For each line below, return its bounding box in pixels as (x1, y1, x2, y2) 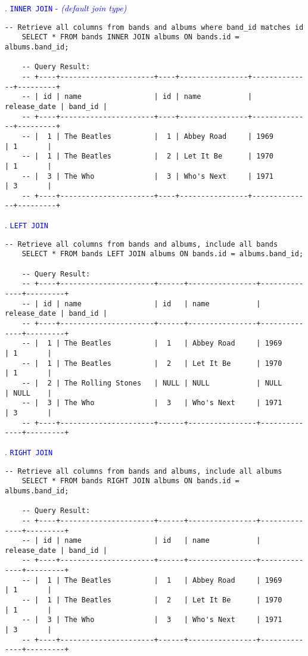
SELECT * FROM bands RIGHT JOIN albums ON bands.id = (21, 477, 239, 486)
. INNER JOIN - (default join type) (5, 2, 127, 14)
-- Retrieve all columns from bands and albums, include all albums (5, 467, 282, 475)
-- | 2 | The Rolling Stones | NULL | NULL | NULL (21, 378, 282, 387)
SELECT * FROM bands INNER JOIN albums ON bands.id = (21, 33, 239, 42)
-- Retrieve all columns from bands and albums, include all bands (5, 240, 278, 248)
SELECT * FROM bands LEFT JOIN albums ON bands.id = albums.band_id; (21, 250, 304, 259)
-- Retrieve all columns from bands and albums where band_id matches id (5, 23, 304, 32)
